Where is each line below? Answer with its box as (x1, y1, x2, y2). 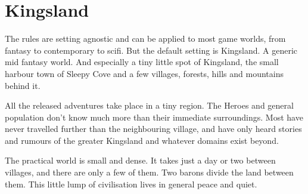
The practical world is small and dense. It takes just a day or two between (5, 154, 276, 167)
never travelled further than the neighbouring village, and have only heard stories (5, 122, 302, 135)
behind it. (5, 79, 41, 91)
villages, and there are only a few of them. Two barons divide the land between (5, 166, 294, 178)
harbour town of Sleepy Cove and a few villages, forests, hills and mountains (5, 67, 284, 79)
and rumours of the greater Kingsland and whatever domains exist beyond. (5, 134, 279, 146)
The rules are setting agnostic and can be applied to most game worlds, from (5, 32, 286, 45)
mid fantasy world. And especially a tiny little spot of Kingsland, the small (5, 56, 279, 68)
